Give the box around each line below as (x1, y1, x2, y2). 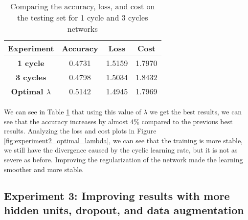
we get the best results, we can (150, 107, 242, 116)
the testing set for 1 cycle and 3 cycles (17, 12, 148, 23)
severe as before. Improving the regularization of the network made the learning (4, 154, 243, 164)
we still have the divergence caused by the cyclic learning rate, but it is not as (4, 145, 238, 155)
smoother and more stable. (4, 164, 84, 174)
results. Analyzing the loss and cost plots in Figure (4, 126, 157, 136)
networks (67, 23, 98, 34)
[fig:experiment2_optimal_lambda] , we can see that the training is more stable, (4, 135, 243, 145)
